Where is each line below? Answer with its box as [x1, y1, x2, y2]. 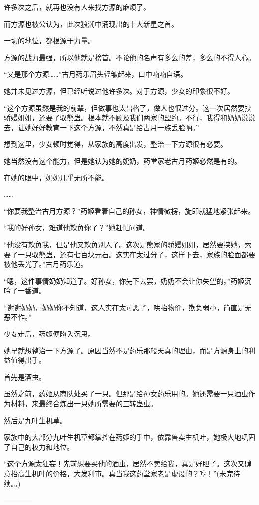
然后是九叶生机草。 [4, 415, 67, 425]
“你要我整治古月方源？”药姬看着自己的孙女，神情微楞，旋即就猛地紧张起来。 [4, 205, 255, 216]
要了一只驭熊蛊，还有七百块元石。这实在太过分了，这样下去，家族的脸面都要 [4, 249, 255, 259]
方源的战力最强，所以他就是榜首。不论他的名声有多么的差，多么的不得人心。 [4, 52, 255, 62]
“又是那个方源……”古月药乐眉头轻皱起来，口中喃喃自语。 [4, 69, 187, 79]
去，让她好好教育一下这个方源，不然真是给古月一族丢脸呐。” [4, 122, 199, 132]
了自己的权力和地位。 [4, 441, 74, 452]
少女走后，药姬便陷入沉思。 [4, 329, 95, 339]
